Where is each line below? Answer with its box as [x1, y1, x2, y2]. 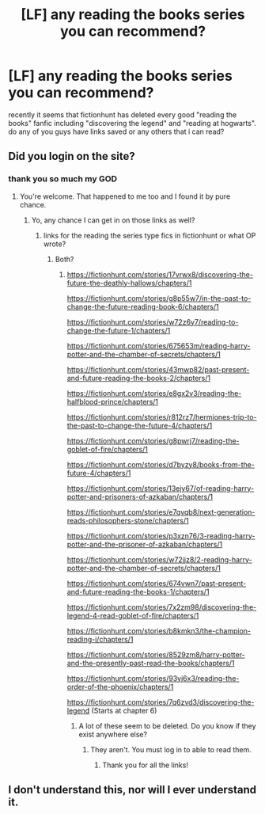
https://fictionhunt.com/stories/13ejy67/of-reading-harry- [66, 483, 255, 493]
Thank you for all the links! [102, 760, 188, 770]
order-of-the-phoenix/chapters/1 [66, 682, 174, 691]
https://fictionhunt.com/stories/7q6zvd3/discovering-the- [66, 697, 255, 706]
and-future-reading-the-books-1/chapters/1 [66, 587, 210, 596]
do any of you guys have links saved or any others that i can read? [8, 127, 225, 136]
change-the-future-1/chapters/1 [66, 325, 171, 335]
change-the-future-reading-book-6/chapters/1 [66, 302, 219, 311]
